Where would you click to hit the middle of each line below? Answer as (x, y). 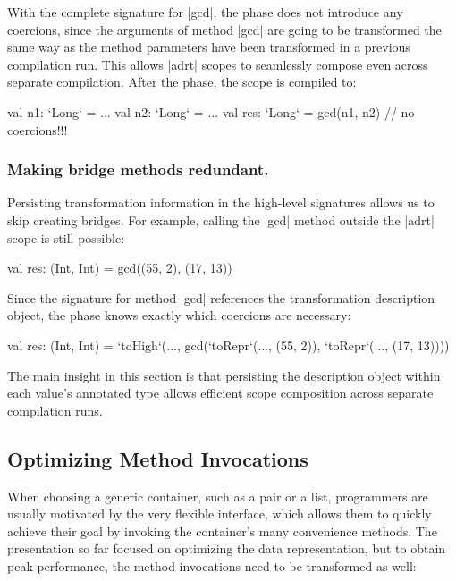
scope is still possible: (66, 237)
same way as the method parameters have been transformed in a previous (209, 47)
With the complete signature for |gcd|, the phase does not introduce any (205, 12)
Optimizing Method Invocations (158, 458)
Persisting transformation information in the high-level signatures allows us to (221, 202)
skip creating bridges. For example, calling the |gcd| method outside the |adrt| (221, 219)
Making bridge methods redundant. (138, 169)
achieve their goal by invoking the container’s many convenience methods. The (222, 530)
